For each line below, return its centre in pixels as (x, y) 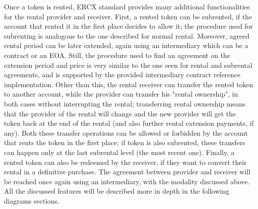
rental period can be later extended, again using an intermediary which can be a (126, 45)
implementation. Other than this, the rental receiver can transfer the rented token (129, 84)
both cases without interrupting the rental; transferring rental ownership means (125, 103)
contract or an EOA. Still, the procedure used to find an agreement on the (117, 55)
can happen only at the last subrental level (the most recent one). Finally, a (119, 152)
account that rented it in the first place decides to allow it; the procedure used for (129, 26)
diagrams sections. (32, 200)
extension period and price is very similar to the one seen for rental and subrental (128, 65)
